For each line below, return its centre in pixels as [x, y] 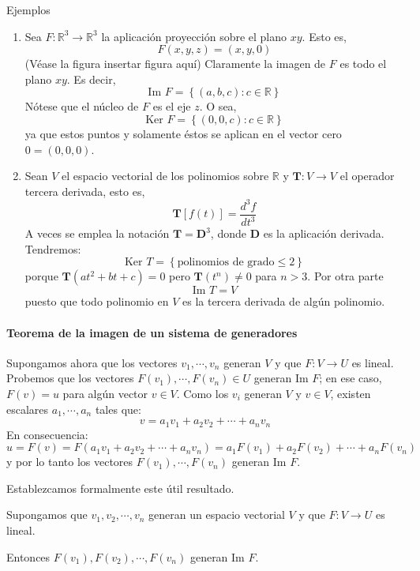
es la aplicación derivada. [324, 233]
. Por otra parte [345, 276]
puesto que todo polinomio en [97, 301]
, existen [351, 394]
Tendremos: [53, 248]
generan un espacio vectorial [217, 515]
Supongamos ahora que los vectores [92, 362]
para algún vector [105, 394]
